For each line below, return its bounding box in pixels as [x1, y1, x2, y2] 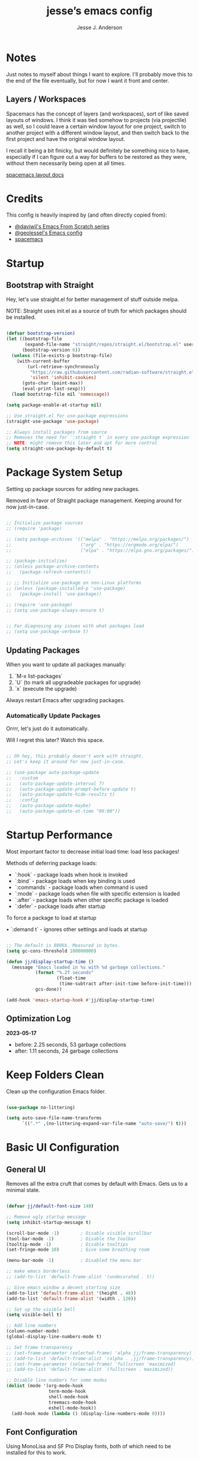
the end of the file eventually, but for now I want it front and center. [6, 77, 169, 84]
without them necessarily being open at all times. [6, 159, 126, 167]
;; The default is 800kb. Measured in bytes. [6, 942, 120, 948]
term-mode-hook [48, 1388, 86, 1395]
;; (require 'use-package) [6, 602, 73, 608]
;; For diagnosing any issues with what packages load [6, 623, 145, 629]
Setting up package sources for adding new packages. [6, 486, 140, 492]
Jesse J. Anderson [76, 24, 123, 31]
